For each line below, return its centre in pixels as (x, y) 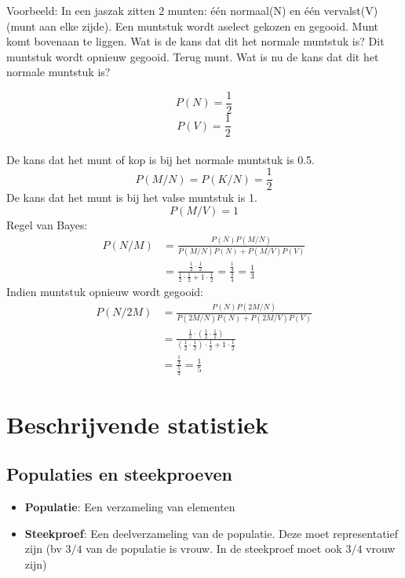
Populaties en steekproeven (119, 474)
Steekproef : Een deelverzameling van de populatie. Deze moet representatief (211, 533)
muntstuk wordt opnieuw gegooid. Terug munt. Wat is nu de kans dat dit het (193, 56)
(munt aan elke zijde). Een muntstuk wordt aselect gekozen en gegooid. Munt (193, 26)
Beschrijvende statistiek (138, 424)
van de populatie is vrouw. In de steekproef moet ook (214, 549)
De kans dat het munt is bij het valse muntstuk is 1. (132, 198)
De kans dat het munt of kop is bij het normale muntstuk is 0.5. (161, 159)
